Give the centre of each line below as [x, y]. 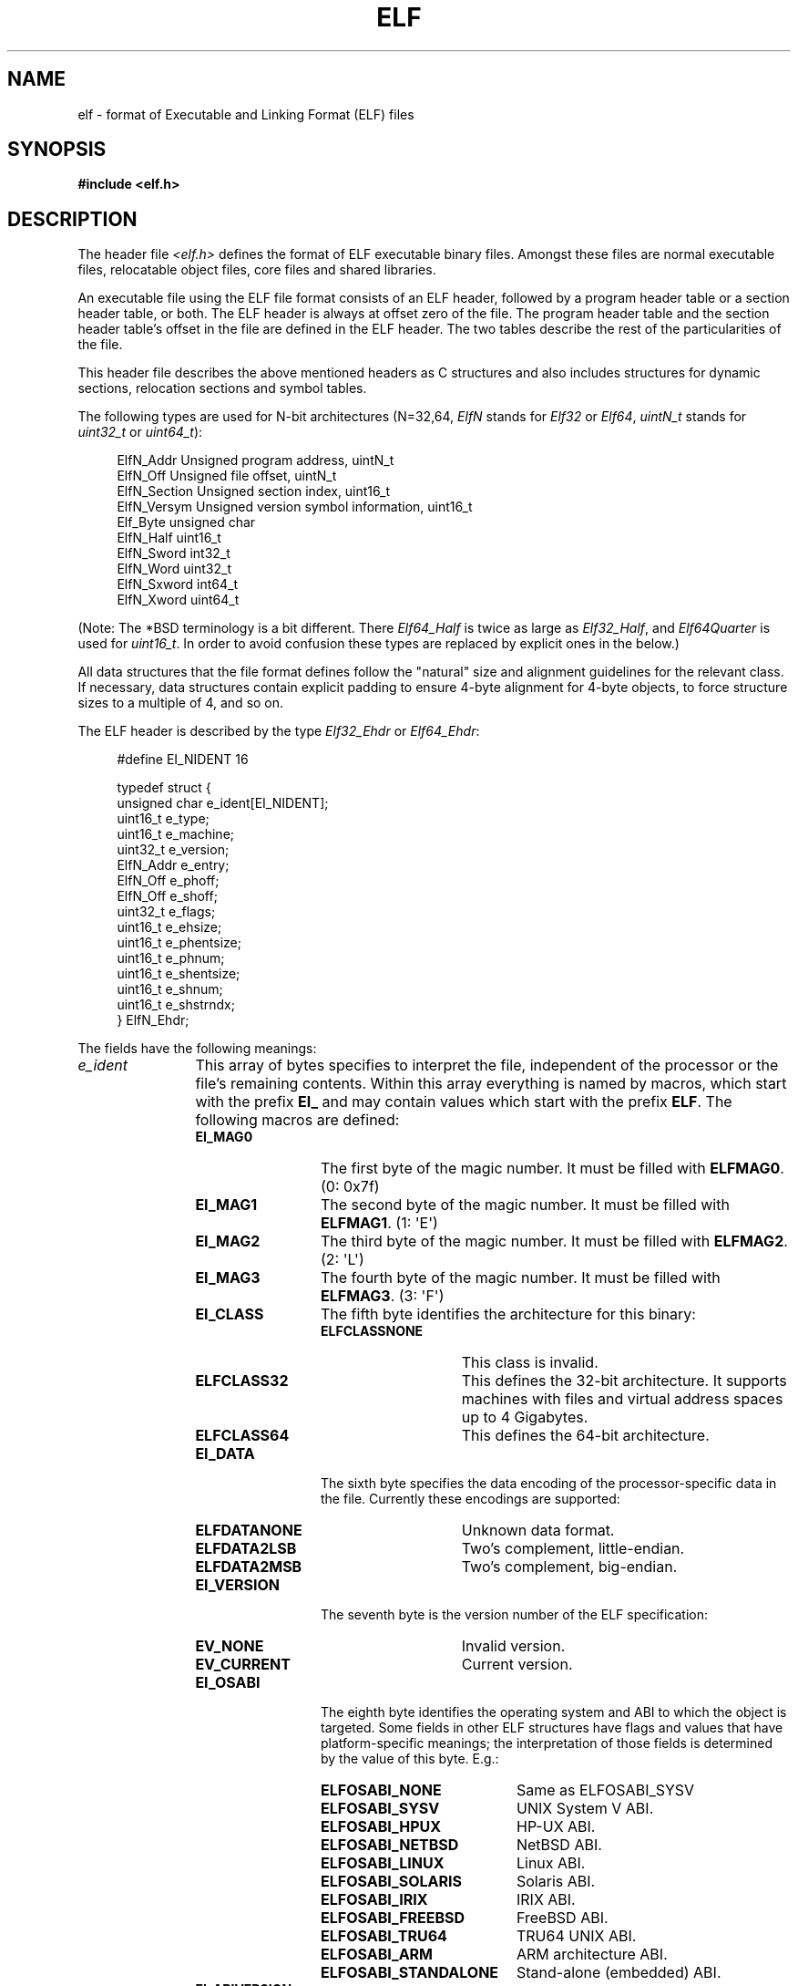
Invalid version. [513, 1646]
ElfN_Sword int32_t [174, 553]
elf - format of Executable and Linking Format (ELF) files [246, 114]
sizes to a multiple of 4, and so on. [181, 703]
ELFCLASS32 [242, 1381]
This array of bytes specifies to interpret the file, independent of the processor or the [487, 1065]
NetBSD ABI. [559, 1845]
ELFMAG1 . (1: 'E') [379, 1223]
